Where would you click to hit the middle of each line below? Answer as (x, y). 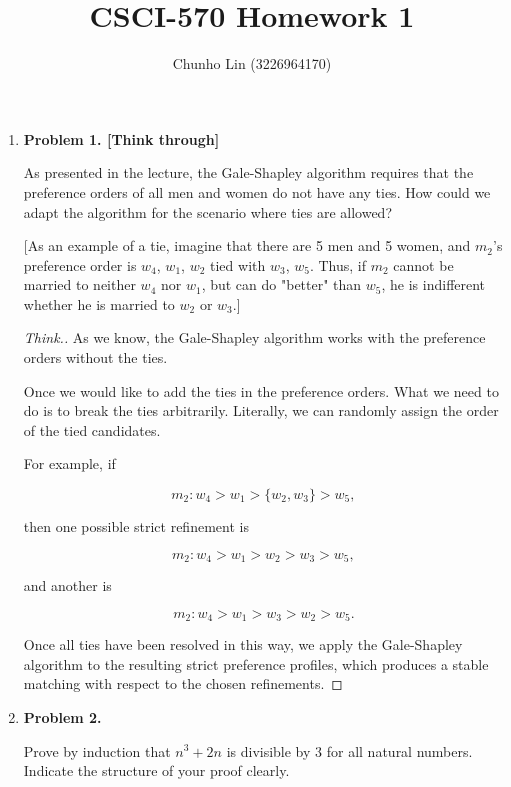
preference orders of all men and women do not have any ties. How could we (257, 191)
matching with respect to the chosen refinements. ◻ (183, 683)
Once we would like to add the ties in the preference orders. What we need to (261, 390)
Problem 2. (62, 716)
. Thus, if (338, 264)
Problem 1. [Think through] (121, 138)
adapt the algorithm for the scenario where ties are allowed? (208, 211)
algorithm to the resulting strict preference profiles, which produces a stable (256, 663)
